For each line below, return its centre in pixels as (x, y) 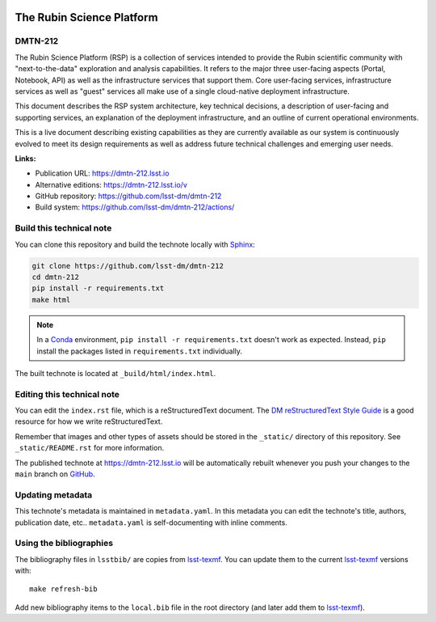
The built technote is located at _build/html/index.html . (115, 373)
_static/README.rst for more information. (90, 448)
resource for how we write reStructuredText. (89, 421)
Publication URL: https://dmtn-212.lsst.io (102, 173)
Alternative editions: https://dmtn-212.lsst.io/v (111, 184)
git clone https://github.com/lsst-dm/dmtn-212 (128, 266)
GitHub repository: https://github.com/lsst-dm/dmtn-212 (128, 196)
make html (51, 300)
